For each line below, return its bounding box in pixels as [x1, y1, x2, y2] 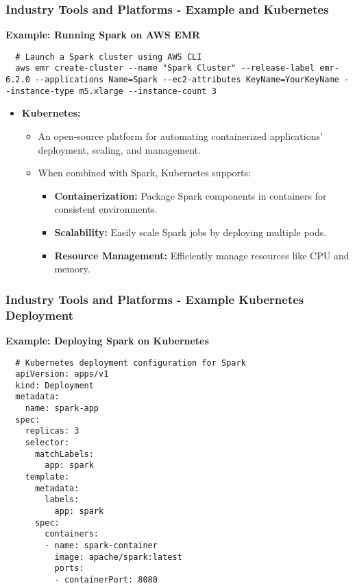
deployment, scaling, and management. [38, 142, 201, 156]
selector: [25, 438, 70, 448]
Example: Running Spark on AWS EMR [5, 27, 201, 42]
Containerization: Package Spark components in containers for [54, 188, 327, 202]
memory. [54, 261, 90, 276]
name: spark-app [25, 403, 99, 414]
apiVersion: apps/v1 [15, 369, 109, 379]
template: [25, 472, 70, 482]
